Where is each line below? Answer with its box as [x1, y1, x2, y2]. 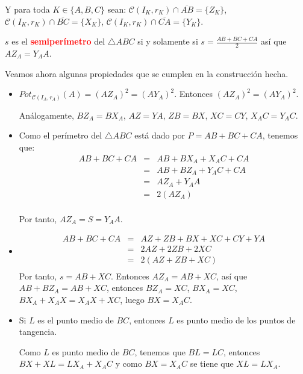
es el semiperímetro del [11, 35, 105, 48]
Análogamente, [19, 108, 74, 121]
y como [115, 357, 142, 370]
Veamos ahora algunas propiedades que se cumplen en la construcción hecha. [5, 67, 289, 79]
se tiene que [190, 357, 234, 370]
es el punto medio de [37, 313, 114, 326]
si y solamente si [137, 35, 198, 48]
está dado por [134, 129, 185, 142]
